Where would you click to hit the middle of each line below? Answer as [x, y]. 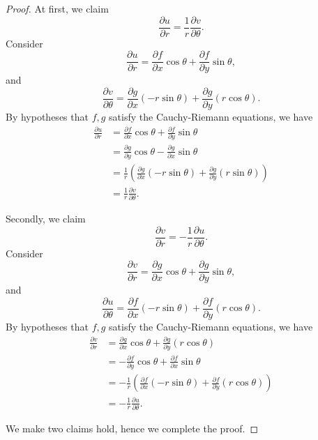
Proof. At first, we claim [57, 8]
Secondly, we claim [46, 218]
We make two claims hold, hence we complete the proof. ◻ [132, 428]
